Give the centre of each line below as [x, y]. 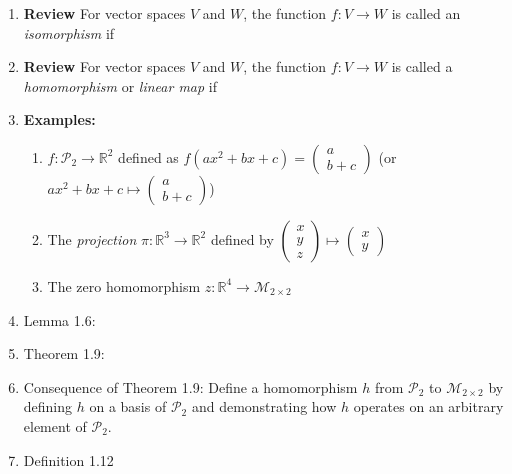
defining [48, 406]
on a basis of [128, 406]
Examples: [59, 119]
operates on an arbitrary [428, 406]
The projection [92, 238]
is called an [426, 13]
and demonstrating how [264, 406]
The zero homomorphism [124, 285]
